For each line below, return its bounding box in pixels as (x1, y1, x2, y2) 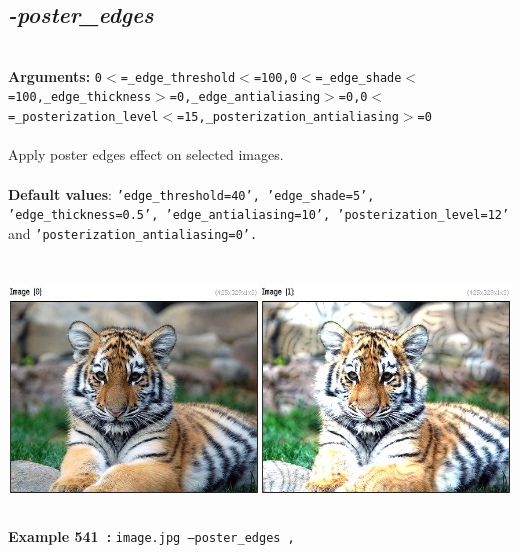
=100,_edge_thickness (8, 90, 152, 105)
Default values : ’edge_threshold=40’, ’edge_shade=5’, (8, 183, 375, 204)
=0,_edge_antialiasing (169, 90, 321, 105)
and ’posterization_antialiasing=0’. (8, 222, 258, 243)
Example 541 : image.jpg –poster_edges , (8, 525, 295, 546)
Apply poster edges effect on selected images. (8, 144, 284, 165)
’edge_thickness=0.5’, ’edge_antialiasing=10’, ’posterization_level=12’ (8, 208, 510, 223)
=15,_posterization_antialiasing (177, 110, 399, 125)
